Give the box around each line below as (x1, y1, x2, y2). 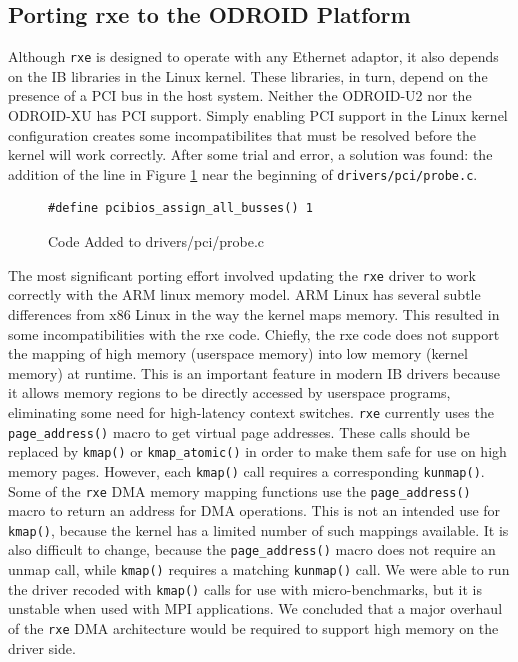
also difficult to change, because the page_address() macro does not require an (8, 539, 496, 560)
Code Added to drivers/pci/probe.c (48, 231, 265, 252)
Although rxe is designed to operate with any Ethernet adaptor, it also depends (8, 46, 499, 67)
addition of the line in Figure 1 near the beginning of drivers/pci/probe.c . (8, 163, 478, 184)
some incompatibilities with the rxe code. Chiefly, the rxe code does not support (8, 323, 500, 344)
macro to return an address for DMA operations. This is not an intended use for (8, 500, 501, 521)
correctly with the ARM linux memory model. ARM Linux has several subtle (8, 284, 481, 305)
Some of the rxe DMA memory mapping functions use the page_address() (8, 480, 471, 501)
